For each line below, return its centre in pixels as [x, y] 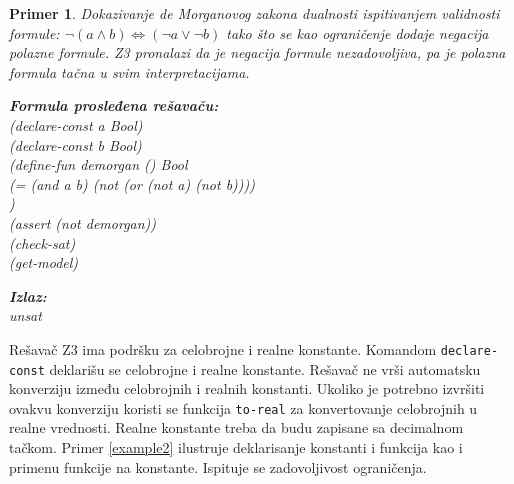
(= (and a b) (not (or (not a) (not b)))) [132, 183]
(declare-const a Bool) [76, 124]
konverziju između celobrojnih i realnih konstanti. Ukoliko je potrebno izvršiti [247, 388]
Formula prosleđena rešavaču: [114, 105]
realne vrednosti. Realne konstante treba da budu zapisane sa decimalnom [236, 427]
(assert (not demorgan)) [83, 222]
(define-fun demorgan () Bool [98, 164]
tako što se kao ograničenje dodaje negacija [357, 32]
